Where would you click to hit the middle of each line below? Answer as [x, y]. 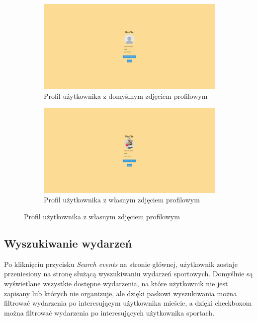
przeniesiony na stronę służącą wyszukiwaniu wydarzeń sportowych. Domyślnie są [128, 274]
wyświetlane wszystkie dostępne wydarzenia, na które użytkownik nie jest [116, 284]
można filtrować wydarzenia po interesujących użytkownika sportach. [109, 312]
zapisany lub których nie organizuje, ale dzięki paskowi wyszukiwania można [121, 293]
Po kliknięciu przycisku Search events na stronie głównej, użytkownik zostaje [121, 264]
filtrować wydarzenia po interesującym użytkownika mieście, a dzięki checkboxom [128, 303]
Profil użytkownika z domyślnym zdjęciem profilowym [126, 96]
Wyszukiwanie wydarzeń [68, 243]
